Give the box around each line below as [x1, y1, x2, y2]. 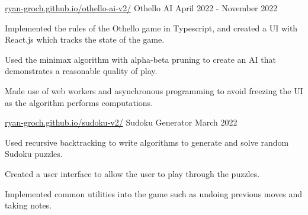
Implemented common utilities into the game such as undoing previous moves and [5, 187, 303, 200]
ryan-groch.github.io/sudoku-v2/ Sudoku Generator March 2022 [5, 116, 238, 129]
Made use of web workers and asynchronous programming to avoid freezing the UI [5, 84, 303, 97]
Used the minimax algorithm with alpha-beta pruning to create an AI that [5, 53, 276, 65]
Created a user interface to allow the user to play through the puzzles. [5, 167, 260, 179]
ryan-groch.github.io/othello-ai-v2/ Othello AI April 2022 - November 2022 [5, 2, 278, 14]
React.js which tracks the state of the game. [5, 33, 165, 46]
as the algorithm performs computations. [5, 96, 153, 108]
